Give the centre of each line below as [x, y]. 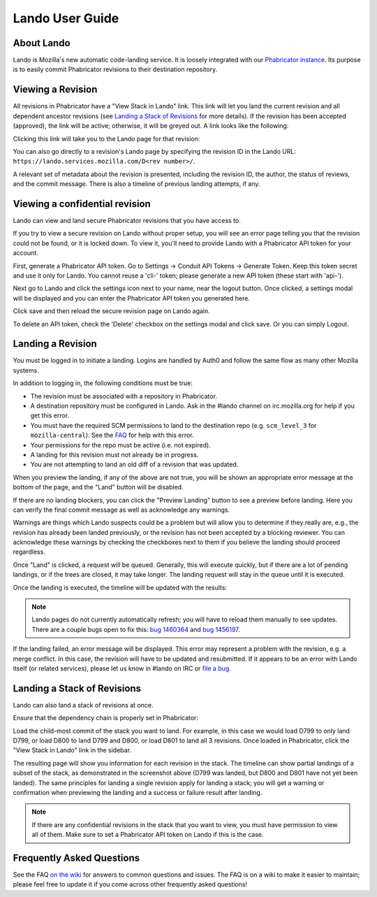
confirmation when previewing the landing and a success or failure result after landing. [138, 792]
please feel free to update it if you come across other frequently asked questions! [130, 884]
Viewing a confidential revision [82, 204]
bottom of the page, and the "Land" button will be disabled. [98, 487]
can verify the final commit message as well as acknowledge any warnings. [121, 510]
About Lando [42, 43]
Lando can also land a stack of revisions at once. [83, 705]
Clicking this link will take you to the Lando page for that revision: [106, 138]
